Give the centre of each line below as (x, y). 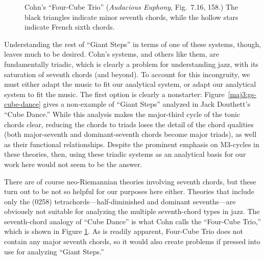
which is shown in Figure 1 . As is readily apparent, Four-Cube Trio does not (124, 231)
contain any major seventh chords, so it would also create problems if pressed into (132, 241)
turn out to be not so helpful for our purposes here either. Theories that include (129, 191)
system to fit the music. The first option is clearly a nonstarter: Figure (114, 94)
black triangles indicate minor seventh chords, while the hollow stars (131, 17)
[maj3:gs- (242, 94)
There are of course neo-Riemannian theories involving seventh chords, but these (130, 181)
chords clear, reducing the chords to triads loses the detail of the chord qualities (129, 124)
